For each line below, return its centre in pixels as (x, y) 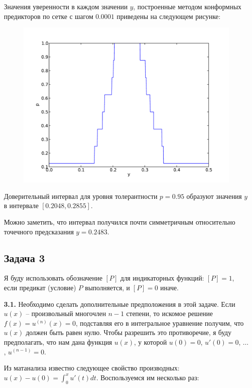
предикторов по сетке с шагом (49, 16)
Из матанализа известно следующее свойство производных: (92, 368)
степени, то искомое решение (170, 313)
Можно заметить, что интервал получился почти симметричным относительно (120, 221)
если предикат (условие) (40, 287)
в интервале (21, 205)
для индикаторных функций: (162, 278)
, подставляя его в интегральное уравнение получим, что (160, 323)
